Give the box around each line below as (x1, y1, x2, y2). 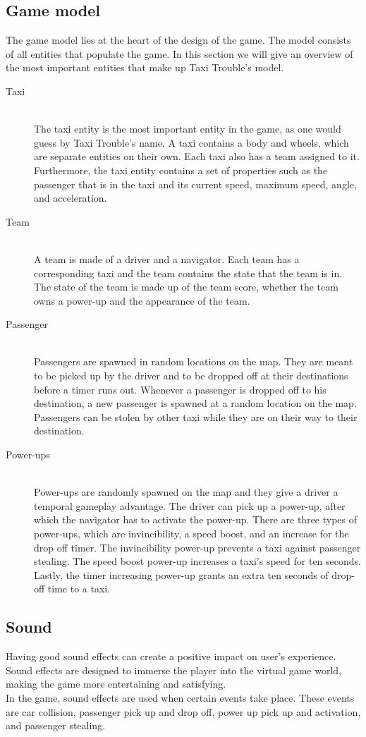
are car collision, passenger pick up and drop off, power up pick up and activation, (6, 704, 361, 719)
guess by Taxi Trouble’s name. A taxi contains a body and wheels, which (34, 135, 349, 150)
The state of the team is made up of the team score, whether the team (34, 279, 338, 294)
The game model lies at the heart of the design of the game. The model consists (6, 32, 351, 47)
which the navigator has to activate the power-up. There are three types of (34, 512, 358, 527)
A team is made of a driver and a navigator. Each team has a (34, 251, 300, 266)
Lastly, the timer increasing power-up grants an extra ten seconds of (34, 567, 329, 582)
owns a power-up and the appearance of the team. (34, 293, 250, 307)
